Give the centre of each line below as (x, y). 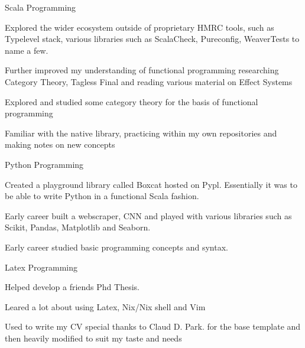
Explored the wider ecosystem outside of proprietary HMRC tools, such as (139, 27)
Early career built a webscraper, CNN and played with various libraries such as (148, 215)
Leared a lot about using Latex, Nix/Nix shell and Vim (105, 306)
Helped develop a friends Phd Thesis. (72, 287)
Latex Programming (41, 267)
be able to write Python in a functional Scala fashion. (102, 196)
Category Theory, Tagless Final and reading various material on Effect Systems (149, 81)
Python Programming (44, 164)
